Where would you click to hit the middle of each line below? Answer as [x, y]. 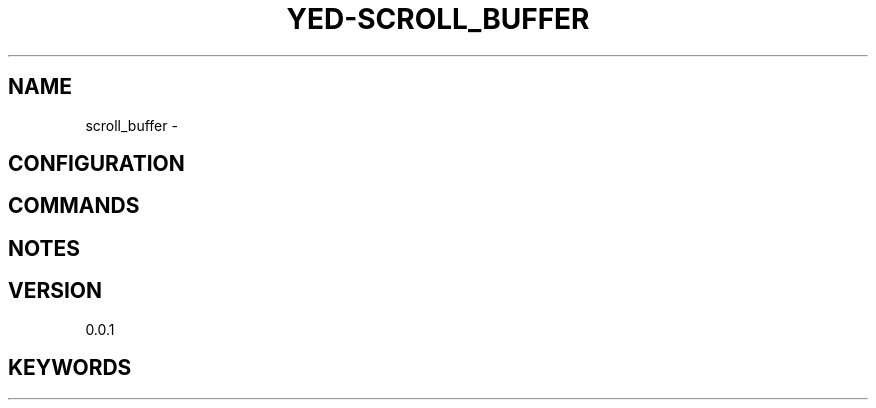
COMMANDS [74, 206]
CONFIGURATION [96, 164]
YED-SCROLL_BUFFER [438, 19]
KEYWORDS [70, 368]
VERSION [55, 291]
